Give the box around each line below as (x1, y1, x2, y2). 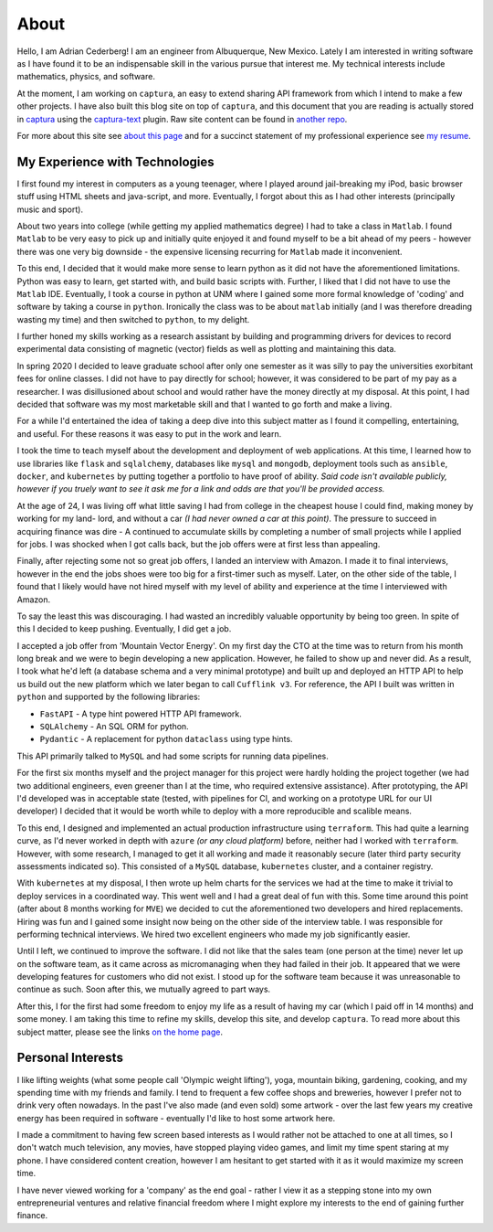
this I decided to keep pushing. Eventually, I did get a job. (16, 623, 232, 634)
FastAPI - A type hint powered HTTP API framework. (39, 708, 242, 719)
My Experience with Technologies (16, 154, 215, 169)
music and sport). (16, 204, 84, 215)
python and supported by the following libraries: (16, 691, 201, 703)
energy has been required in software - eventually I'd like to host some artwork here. (16, 1112, 336, 1123)
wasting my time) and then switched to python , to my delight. (16, 313, 250, 324)
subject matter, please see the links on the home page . (16, 1026, 224, 1037)
